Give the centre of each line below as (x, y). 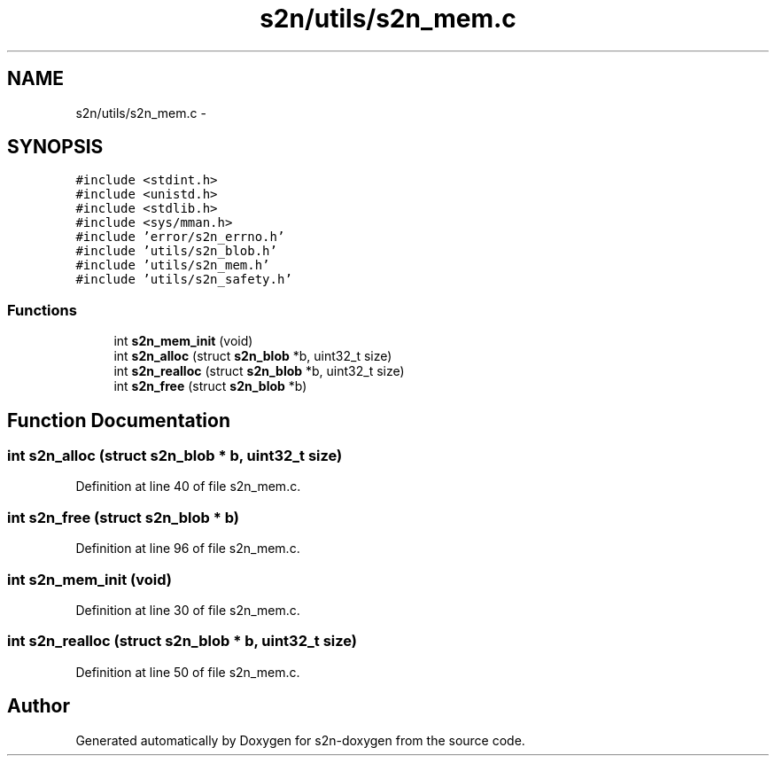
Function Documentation (119, 420)
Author (39, 706)
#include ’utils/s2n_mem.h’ (173, 265)
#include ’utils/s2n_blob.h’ (176, 251)
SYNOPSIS (55, 147)
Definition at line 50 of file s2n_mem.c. (188, 672)
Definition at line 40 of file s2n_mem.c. (188, 487)
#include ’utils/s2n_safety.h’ (184, 280)
